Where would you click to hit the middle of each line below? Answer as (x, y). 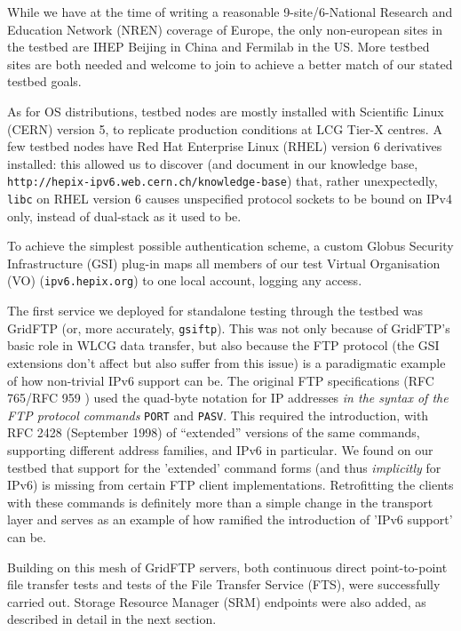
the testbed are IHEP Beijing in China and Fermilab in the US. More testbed (219, 47)
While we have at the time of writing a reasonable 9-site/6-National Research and (230, 12)
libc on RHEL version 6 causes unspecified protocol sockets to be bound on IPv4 (230, 198)
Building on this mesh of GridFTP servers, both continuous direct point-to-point (227, 567)
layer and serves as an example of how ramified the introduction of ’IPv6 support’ (230, 519)
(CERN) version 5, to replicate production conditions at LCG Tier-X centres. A (225, 128)
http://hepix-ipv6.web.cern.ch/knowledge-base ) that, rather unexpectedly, (223, 181)
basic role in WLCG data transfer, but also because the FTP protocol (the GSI (223, 345)
